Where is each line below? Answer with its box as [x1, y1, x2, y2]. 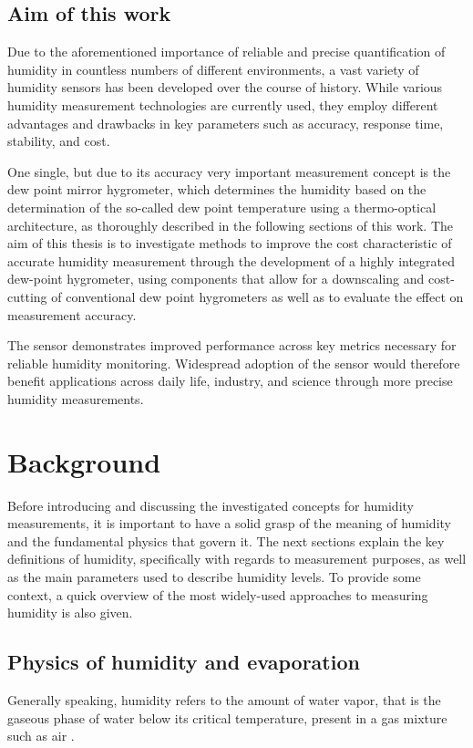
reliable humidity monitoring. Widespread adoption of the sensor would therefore [7, 353, 460, 372]
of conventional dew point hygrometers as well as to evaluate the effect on [51, 286, 464, 306]
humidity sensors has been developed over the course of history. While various [7, 78, 443, 97]
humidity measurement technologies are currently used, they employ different [7, 95, 438, 114]
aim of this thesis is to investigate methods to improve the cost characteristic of [7, 234, 452, 253]
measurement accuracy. [7, 305, 137, 324]
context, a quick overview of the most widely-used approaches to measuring [7, 585, 428, 604]
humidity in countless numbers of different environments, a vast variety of [7, 59, 419, 78]
